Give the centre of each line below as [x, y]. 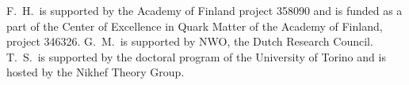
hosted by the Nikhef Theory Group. [96, 72]
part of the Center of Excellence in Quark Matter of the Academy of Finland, [195, 26]
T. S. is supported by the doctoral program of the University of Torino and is [196, 56]
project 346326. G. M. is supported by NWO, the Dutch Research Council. [190, 41]
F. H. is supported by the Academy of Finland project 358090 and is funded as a [204, 10]
